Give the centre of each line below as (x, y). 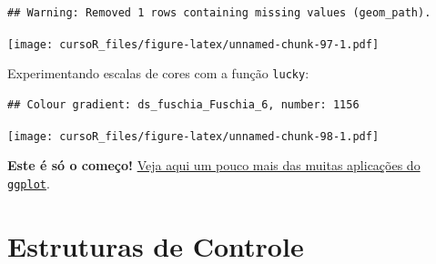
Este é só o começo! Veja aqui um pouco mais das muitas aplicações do (214, 165)
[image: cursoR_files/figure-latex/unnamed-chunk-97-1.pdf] (193, 44)
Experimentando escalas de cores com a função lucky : (158, 73)
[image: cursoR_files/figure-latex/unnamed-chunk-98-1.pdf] (193, 136)
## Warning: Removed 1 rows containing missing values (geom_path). (219, 13)
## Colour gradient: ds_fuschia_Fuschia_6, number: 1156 (183, 104)
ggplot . (29, 183)
